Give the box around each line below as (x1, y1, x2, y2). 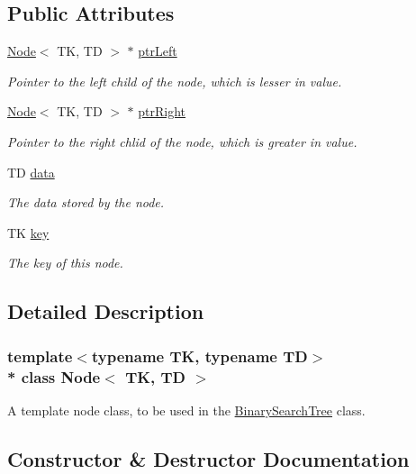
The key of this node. (7, 253, 123, 272)
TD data (7, 162, 55, 181)
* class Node (7, 365, 101, 387)
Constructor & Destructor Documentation (7, 444, 410, 472)
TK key (7, 223, 50, 242)
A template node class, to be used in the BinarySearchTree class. (7, 400, 366, 419)
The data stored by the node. (7, 193, 165, 212)
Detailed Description (7, 297, 204, 325)
